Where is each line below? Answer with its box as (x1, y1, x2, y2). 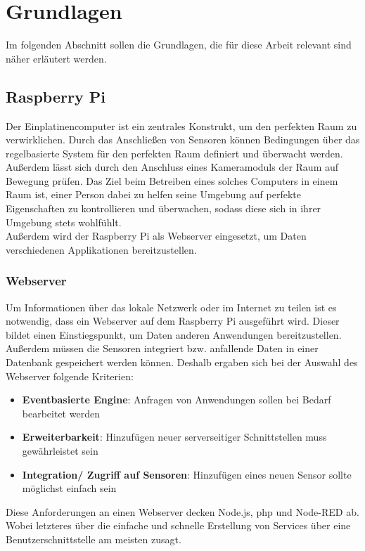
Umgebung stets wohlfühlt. (6, 214, 122, 229)
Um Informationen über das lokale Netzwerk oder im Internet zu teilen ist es (6, 299, 337, 314)
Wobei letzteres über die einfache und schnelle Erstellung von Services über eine (6, 518, 351, 533)
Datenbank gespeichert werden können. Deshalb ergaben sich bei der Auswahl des (6, 355, 358, 370)
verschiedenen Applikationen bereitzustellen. (6, 242, 197, 257)
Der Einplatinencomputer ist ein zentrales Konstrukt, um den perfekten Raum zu (6, 118, 357, 133)
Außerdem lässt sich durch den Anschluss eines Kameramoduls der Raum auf (6, 160, 339, 174)
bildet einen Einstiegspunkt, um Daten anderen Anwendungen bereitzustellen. (6, 327, 342, 342)
